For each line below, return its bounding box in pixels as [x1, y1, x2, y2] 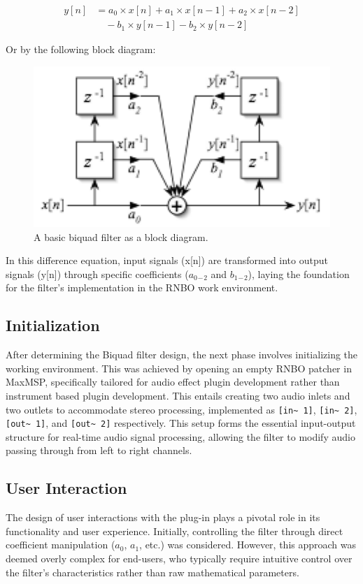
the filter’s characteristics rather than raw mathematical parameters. [6, 564, 299, 579]
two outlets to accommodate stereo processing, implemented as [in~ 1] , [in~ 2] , [6, 402, 357, 416]
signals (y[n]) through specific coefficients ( [6, 266, 189, 281]
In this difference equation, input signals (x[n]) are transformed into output [6, 253, 328, 268]
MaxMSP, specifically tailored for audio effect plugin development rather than [6, 374, 340, 389]
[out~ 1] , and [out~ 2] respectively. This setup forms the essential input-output [6, 416, 356, 430]
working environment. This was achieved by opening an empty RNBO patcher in [6, 360, 352, 375]
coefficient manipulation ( [6, 537, 115, 552]
